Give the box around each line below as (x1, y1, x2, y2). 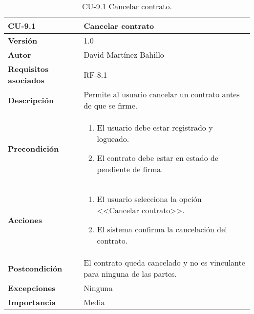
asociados (8, 74, 44, 86)
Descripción (8, 94, 54, 106)
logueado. (97, 133, 129, 144)
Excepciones (8, 282, 56, 293)
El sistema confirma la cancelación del (97, 224, 227, 235)
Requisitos (8, 63, 49, 74)
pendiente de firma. (97, 163, 163, 175)
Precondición (8, 142, 59, 154)
